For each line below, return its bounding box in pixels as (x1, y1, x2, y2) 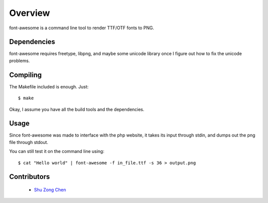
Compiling (9, 70, 42, 79)
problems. (9, 58, 30, 64)
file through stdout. (9, 139, 49, 145)
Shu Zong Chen (34, 187, 67, 193)
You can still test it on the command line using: (9, 148, 104, 154)
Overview (9, 7, 50, 18)
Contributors (9, 173, 50, 181)
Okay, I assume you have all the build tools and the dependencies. (9, 106, 145, 112)
